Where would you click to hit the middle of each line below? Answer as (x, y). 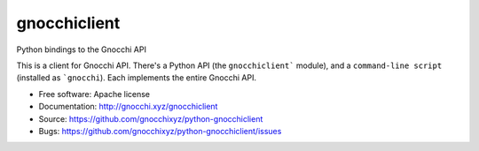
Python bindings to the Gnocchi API (81, 49)
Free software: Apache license (94, 94)
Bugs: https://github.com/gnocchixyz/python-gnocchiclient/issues (160, 131)
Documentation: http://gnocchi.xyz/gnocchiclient (128, 107)
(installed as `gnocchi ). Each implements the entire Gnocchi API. (137, 78)
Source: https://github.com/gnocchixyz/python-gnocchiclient (151, 118)
